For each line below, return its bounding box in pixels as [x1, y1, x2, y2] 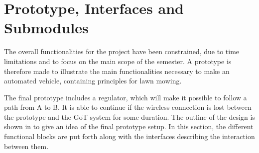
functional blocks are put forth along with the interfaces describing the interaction [4, 131, 255, 142]
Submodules [4, 17, 89, 38]
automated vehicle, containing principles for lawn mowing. [4, 76, 182, 86]
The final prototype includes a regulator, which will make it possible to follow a [4, 92, 247, 102]
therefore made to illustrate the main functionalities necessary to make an [4, 66, 230, 76]
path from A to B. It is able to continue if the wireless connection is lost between [4, 102, 252, 112]
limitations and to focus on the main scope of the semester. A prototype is [4, 56, 232, 66]
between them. [4, 141, 49, 151]
